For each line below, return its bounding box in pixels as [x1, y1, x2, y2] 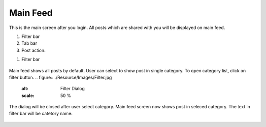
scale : [21, 93, 34, 98]
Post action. [21, 47, 46, 53]
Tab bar [21, 40, 37, 46]
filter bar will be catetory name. [9, 111, 73, 117]
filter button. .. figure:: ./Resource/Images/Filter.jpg [9, 74, 112, 80]
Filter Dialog [60, 86, 85, 92]
